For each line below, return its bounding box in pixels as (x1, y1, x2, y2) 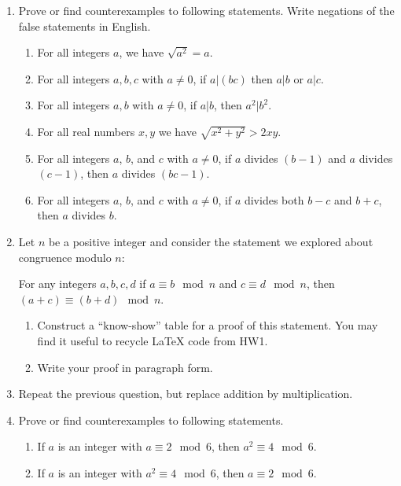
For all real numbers (37, 123, 135, 139)
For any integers (18, 275, 97, 292)
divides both (244, 191, 304, 208)
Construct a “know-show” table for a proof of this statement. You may (37, 317, 378, 333)
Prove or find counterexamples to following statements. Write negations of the (18, 2, 395, 18)
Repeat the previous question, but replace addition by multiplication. (18, 385, 353, 402)
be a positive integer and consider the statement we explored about (48, 234, 373, 250)
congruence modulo (18, 249, 112, 265)
